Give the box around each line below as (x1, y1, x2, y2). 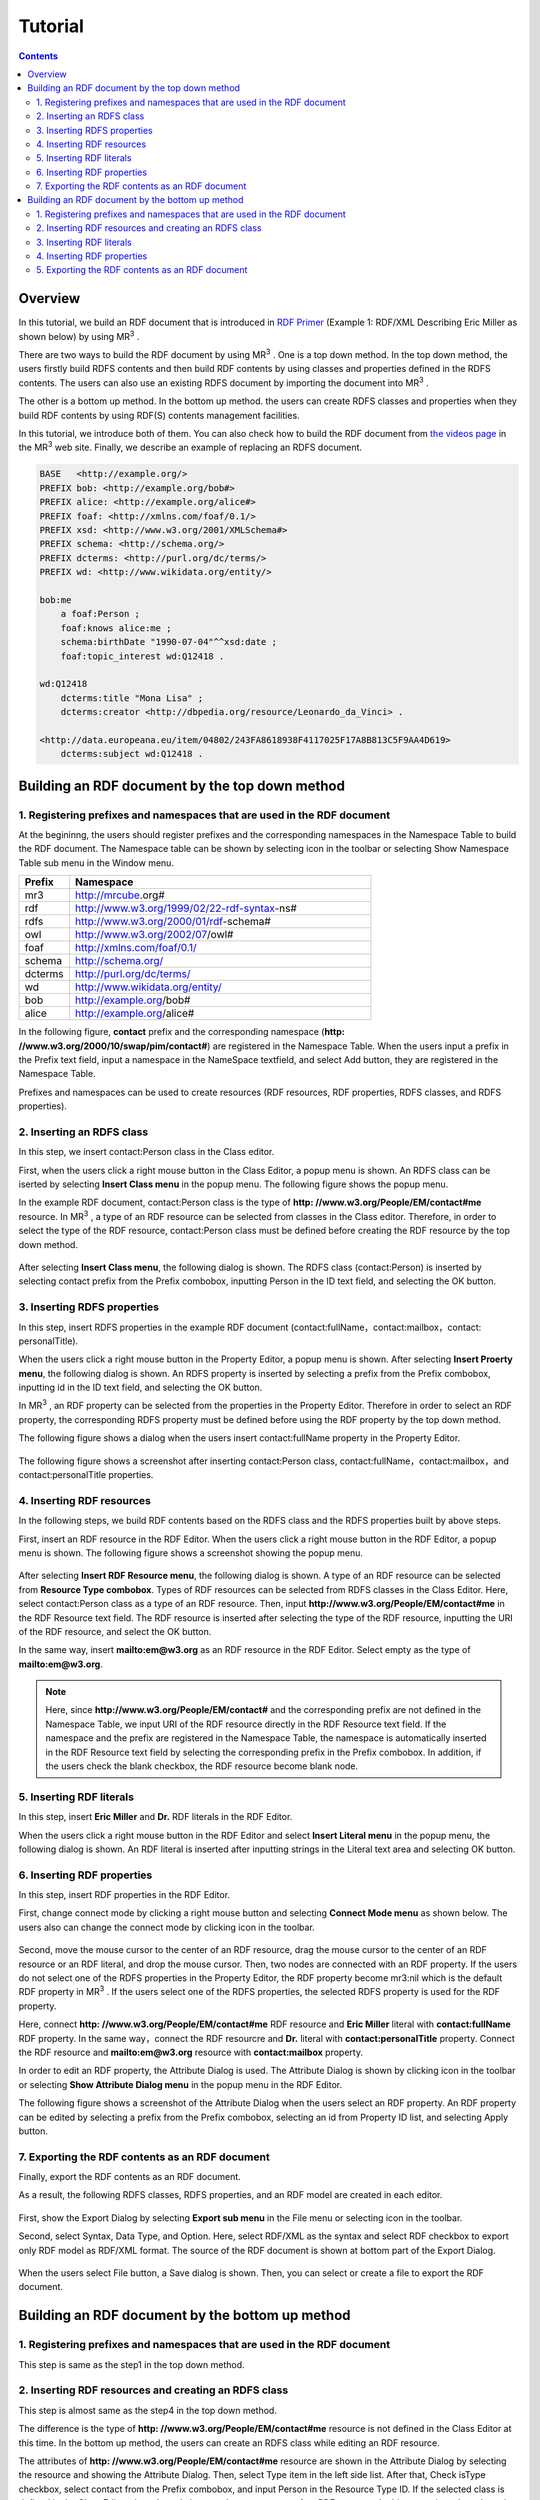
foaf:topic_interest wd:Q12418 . (60, 650, 225, 662)
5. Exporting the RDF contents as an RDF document (36, 264, 248, 276)
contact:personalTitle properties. (18, 1469, 154, 1481)
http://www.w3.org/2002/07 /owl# (75, 928, 234, 942)
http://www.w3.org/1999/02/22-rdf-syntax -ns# (75, 901, 297, 915)
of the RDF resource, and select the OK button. (18, 1625, 212, 1637)
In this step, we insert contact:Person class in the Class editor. (18, 1146, 275, 1158)
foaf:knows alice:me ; (60, 622, 172, 634)
